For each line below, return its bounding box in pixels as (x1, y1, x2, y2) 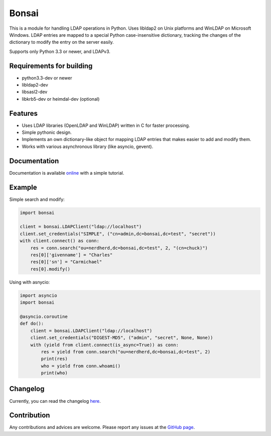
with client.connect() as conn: (20, 238, 100, 244)
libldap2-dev (22, 82, 49, 88)
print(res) (41, 356, 68, 362)
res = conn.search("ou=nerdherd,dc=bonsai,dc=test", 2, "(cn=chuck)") (30, 245, 208, 251)
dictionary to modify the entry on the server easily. (9, 39, 114, 45)
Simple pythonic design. (22, 129, 72, 135)
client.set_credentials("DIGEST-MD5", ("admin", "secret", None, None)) (30, 335, 213, 341)
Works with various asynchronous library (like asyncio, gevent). (22, 143, 153, 150)
